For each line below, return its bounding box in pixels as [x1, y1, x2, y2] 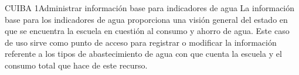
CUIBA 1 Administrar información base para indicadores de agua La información [5, 2, 295, 13]
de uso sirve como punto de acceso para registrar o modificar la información [5, 36, 277, 48]
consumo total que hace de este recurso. [5, 59, 148, 71]
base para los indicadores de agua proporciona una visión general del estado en [5, 13, 288, 25]
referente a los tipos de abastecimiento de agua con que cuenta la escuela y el [5, 47, 282, 60]
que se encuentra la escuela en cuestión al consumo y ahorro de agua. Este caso [5, 25, 290, 37]
